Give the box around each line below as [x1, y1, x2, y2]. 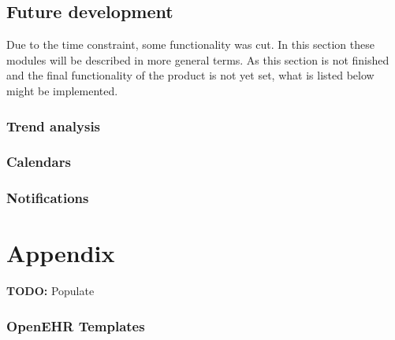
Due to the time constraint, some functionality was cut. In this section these [6, 36, 375, 53]
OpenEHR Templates [6, 316, 145, 335]
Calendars [6, 152, 71, 172]
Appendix [6, 237, 115, 269]
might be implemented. [6, 82, 118, 98]
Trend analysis [6, 116, 101, 135]
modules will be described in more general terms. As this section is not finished [6, 51, 389, 68]
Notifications [6, 188, 89, 208]
